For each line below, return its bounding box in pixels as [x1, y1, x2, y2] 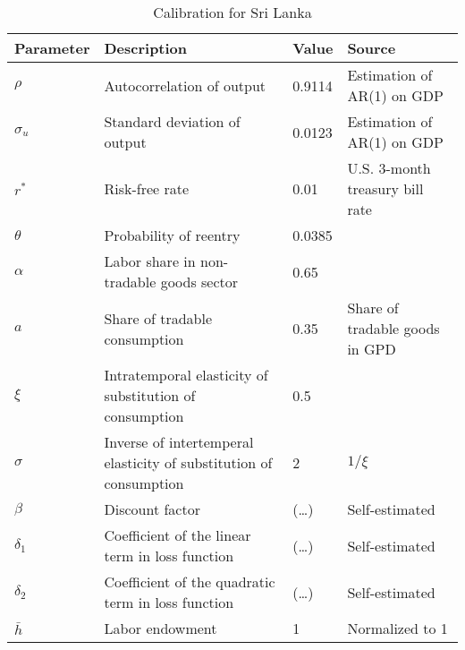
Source [347, 38, 396, 58]
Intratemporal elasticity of [104, 364, 268, 385]
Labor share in [104, 251, 196, 271]
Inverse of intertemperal [104, 432, 254, 452]
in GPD [347, 338, 396, 359]
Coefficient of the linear [104, 525, 251, 545]
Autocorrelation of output [104, 74, 266, 96]
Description [104, 38, 188, 58]
